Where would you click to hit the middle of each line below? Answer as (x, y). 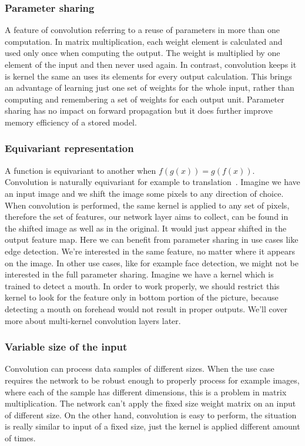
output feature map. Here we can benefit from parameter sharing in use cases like (152, 239)
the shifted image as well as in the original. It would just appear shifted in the (146, 228)
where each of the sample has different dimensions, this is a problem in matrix (146, 392)
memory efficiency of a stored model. (71, 122)
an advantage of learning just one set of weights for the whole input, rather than (150, 87)
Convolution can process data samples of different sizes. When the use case (140, 369)
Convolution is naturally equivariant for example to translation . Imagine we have (152, 182)
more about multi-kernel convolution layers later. (93, 320)
